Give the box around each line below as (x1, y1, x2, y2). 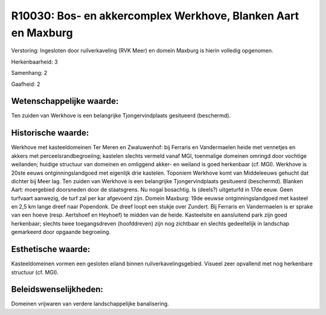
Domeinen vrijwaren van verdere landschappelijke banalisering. (11, 300, 169, 308)
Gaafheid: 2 (11, 80, 40, 88)
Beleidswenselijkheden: (11, 284, 104, 294)
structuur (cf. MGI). (11, 268, 59, 276)
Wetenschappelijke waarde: (11, 96, 119, 106)
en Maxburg (11, 26, 73, 39)
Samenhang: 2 (11, 70, 48, 77)
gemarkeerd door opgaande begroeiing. (11, 229, 111, 236)
